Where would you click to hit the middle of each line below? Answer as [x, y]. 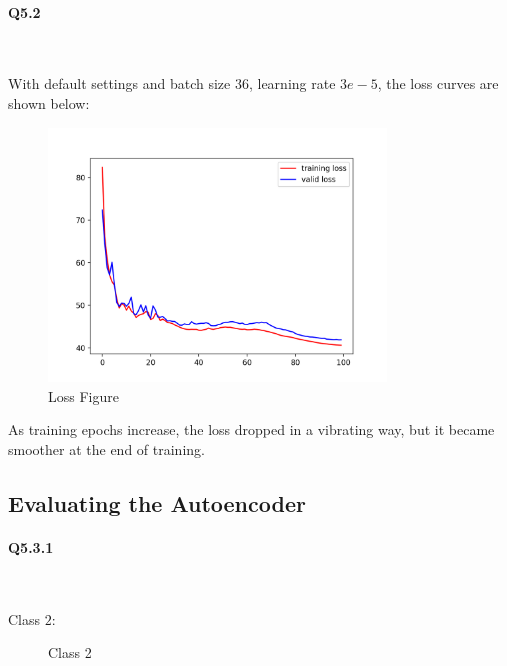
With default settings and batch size [119, 83]
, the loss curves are [438, 83]
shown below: [49, 102]
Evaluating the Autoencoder [157, 502]
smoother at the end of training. [106, 448]
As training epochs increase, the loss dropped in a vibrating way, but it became [251, 429]
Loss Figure [83, 395]
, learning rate [292, 83]
